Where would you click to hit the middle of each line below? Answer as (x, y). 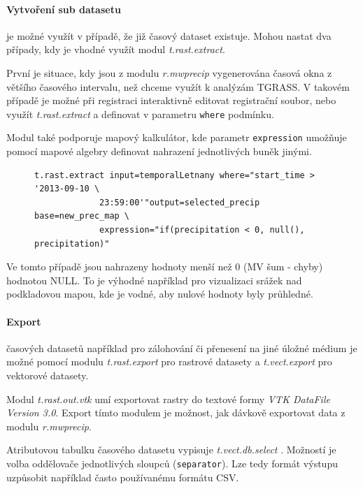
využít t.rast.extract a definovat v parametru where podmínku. (140, 114)
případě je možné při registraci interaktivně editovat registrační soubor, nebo (171, 100)
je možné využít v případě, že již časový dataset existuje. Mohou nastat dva (169, 35)
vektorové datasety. (48, 375)
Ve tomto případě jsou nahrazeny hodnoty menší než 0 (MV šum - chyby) (165, 267)
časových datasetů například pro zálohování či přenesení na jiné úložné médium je (182, 348)
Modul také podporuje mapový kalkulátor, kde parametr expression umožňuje (177, 137)
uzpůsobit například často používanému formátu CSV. (123, 477)
